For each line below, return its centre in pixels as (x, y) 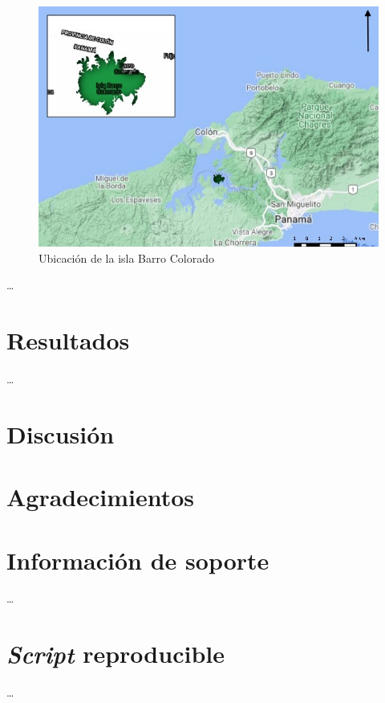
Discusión (61, 433)
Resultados (68, 340)
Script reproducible (115, 654)
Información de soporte (138, 560)
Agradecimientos (101, 497)
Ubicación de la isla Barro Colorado (126, 257)
